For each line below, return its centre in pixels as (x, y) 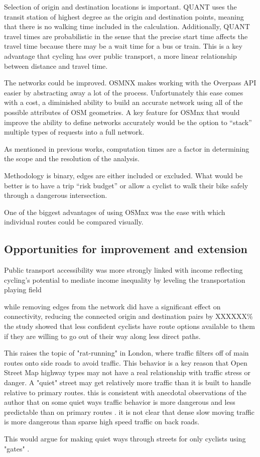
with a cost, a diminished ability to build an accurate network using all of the (123, 102)
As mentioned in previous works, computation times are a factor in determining (127, 148)
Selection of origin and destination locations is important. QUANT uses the (120, 7)
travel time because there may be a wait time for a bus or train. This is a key (123, 46)
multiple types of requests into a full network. (74, 132)
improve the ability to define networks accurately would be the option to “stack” (128, 122)
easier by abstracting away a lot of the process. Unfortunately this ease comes (124, 92)
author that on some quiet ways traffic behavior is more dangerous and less (120, 402)
